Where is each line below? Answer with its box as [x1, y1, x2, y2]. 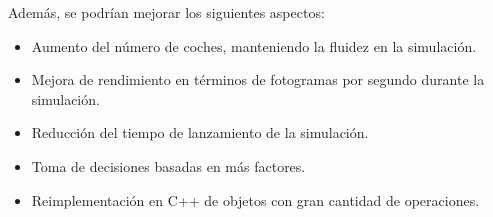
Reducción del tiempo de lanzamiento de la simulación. [31, 122, 369, 143]
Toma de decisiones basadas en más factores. [31, 155, 306, 176]
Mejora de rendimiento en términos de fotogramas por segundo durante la [31, 69, 485, 90]
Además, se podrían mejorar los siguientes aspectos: [8, 2, 325, 22]
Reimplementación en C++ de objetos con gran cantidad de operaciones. [31, 189, 480, 210]
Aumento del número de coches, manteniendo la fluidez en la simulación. [31, 35, 477, 56]
